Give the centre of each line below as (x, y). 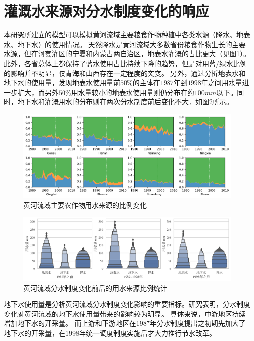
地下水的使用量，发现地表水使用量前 (62, 83)
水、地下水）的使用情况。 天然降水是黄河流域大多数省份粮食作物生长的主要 (125, 44)
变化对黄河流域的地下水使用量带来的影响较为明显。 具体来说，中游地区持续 (125, 313)
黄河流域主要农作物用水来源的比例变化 (85, 205)
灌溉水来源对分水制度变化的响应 (107, 11)
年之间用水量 (222, 83)
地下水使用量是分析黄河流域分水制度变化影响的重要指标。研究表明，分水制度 (127, 304)
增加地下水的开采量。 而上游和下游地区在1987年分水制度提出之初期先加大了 (125, 323)
